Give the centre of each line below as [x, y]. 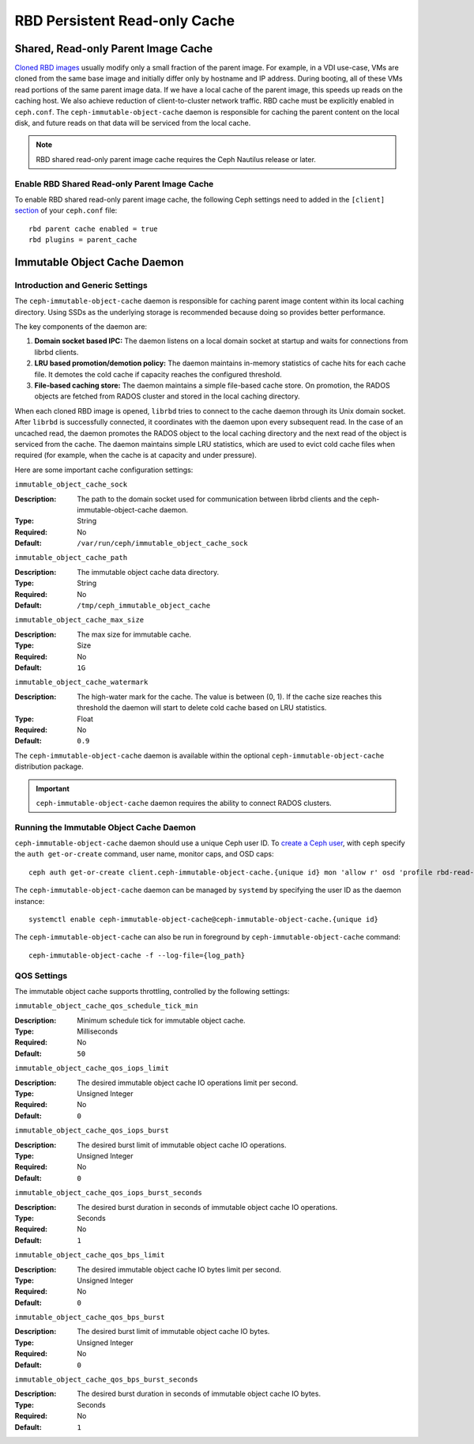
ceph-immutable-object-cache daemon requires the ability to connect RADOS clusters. [184, 803]
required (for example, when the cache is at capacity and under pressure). [135, 456]
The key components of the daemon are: [81, 327]
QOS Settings [41, 975]
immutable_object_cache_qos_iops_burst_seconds [109, 1193]
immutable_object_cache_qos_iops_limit [92, 1068]
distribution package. [49, 766]
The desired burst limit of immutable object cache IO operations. [182, 1145]
